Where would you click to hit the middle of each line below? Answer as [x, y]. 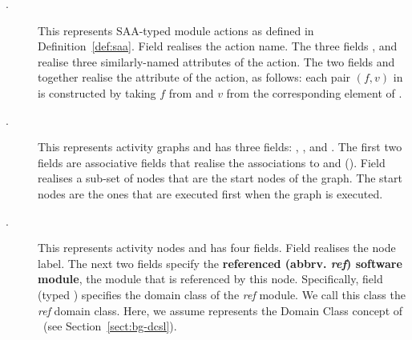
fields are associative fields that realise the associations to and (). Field [212, 162]
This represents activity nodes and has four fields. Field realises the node [217, 248]
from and [191, 92]
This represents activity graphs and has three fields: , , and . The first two [220, 147]
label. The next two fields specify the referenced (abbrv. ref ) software [220, 263]
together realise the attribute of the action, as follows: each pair [194, 77]
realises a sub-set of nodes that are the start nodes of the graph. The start [220, 178]
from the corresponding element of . [314, 92]
